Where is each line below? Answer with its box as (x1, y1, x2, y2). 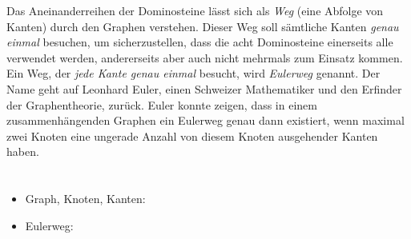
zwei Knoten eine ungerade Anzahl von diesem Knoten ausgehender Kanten (6, 127, 378, 144)
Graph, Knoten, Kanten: (25, 190, 146, 207)
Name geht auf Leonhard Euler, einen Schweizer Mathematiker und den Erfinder (6, 80, 402, 97)
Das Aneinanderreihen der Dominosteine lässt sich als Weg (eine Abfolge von (6, 2, 384, 18)
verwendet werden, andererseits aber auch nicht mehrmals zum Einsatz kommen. (6, 49, 403, 66)
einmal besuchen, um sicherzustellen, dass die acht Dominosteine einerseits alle (6, 34, 393, 50)
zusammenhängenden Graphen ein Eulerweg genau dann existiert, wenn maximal (6, 112, 405, 129)
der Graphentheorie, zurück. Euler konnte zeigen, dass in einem (6, 96, 317, 113)
